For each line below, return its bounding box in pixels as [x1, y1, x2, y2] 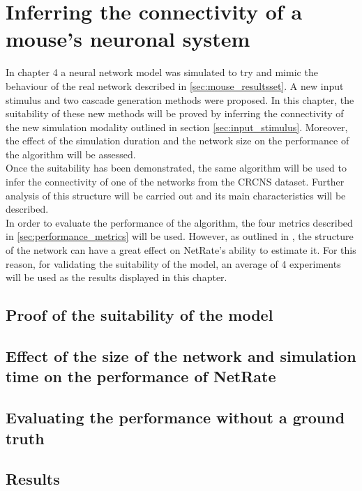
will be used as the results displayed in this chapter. [6, 270, 227, 285]
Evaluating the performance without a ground [6, 407, 345, 428]
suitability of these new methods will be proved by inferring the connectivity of [6, 106, 344, 121]
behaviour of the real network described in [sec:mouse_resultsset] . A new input [6, 78, 344, 93]
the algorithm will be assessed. [6, 146, 136, 161]
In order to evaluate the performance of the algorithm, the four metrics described [6, 215, 353, 229]
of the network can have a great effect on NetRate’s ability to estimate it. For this [6, 243, 356, 257]
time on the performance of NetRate [6, 365, 276, 387]
